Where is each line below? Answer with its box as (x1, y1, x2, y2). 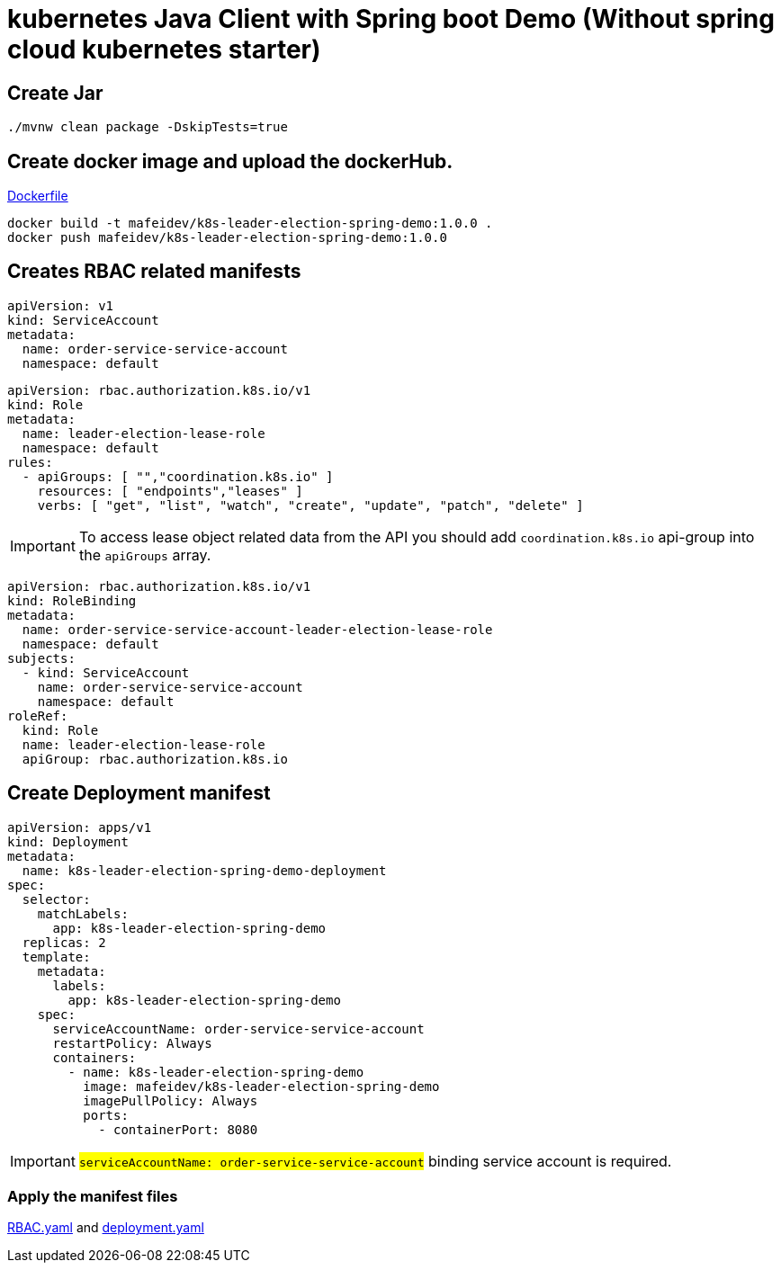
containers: (52, 1050, 137, 1065)
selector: (22, 891, 91, 907)
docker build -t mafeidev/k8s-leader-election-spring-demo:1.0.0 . (7, 216, 493, 231)
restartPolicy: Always (52, 1035, 212, 1051)
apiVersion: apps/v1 (7, 819, 152, 835)
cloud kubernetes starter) (7, 34, 321, 65)
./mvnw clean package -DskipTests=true (7, 120, 288, 135)
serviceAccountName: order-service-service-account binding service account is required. (78, 1151, 672, 1170)
